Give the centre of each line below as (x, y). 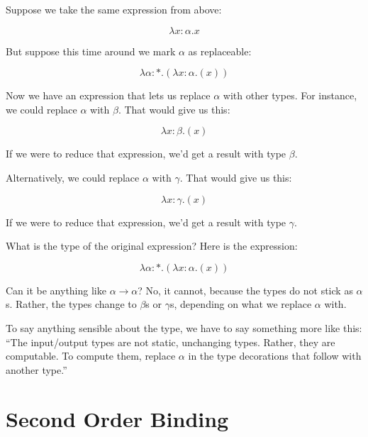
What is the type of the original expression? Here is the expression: (152, 246)
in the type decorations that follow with (275, 356)
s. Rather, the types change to (71, 304)
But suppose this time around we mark (91, 51)
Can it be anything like (56, 290)
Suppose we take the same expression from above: (114, 9)
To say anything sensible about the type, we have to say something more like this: (184, 327)
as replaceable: (220, 51)
